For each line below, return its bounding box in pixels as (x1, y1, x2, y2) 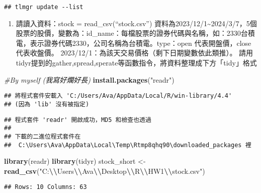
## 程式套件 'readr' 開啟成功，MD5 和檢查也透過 (4, 116, 151, 123)
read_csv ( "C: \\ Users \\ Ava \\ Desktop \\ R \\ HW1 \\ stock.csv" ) (4, 165, 205, 176)
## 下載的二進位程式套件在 (4, 133, 81, 140)
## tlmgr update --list (4, 4, 83, 11)
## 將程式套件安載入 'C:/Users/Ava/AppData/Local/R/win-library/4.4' (4, 92, 232, 100)
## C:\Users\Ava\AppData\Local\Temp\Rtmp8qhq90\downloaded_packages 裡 (4, 141, 251, 149)
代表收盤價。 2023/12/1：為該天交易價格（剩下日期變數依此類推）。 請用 (16, 47, 253, 58)
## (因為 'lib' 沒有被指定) (4, 100, 90, 108)
